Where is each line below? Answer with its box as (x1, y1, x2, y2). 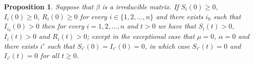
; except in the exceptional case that (87, 31, 195, 41)
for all (40, 50, 59, 61)
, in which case (145, 40, 190, 51)
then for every (42, 21, 85, 31)
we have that (158, 21, 196, 31)
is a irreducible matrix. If (102, 1, 179, 11)
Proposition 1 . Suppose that (4, 1, 94, 11)
